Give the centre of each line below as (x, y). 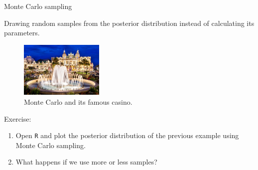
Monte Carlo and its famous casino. (78, 102)
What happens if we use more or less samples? (86, 162)
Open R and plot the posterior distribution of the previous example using (127, 135)
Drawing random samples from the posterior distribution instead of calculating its (129, 23)
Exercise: (18, 118)
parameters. (22, 33)
